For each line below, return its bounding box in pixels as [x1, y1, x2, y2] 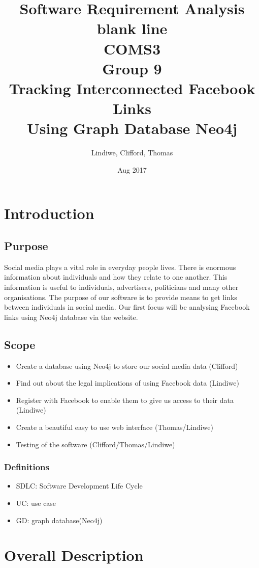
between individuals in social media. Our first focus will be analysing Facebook [4, 302, 250, 312]
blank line [96, 18, 168, 39]
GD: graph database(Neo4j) [16, 515, 103, 525]
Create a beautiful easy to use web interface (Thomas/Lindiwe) [16, 421, 213, 432]
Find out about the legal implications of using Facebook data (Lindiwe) [16, 377, 239, 388]
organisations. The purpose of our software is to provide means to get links [4, 291, 237, 302]
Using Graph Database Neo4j [26, 118, 238, 139]
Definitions [4, 461, 49, 473]
